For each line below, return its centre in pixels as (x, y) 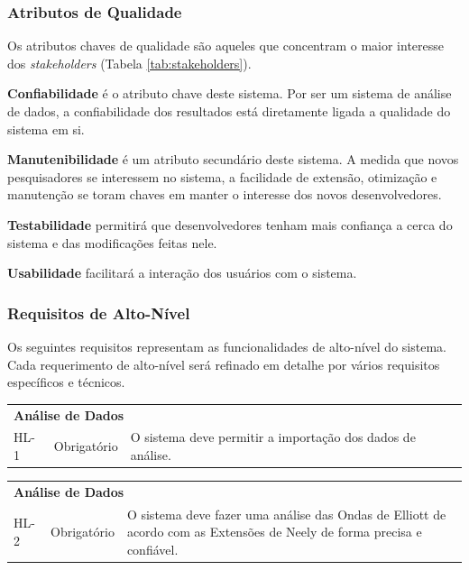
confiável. (152, 549)
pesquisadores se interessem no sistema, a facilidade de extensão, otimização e (222, 176)
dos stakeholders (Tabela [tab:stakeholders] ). (129, 63)
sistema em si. (46, 129)
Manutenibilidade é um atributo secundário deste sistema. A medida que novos (233, 159)
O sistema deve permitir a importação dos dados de (273, 437)
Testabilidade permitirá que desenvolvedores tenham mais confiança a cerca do (230, 224)
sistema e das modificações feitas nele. (112, 242)
